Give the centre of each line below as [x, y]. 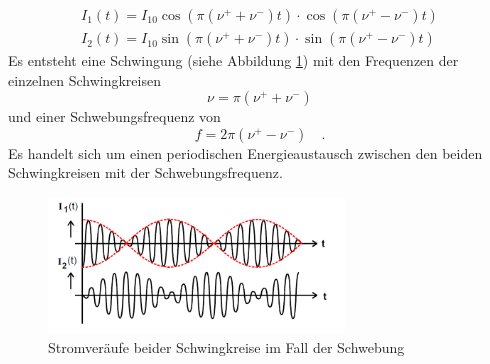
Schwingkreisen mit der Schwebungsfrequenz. [145, 172]
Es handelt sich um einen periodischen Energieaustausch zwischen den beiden [245, 152]
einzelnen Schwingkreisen [84, 79]
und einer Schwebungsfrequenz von [114, 116]
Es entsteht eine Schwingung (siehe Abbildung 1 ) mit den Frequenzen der [233, 60]
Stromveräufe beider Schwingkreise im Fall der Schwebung [226, 346]
